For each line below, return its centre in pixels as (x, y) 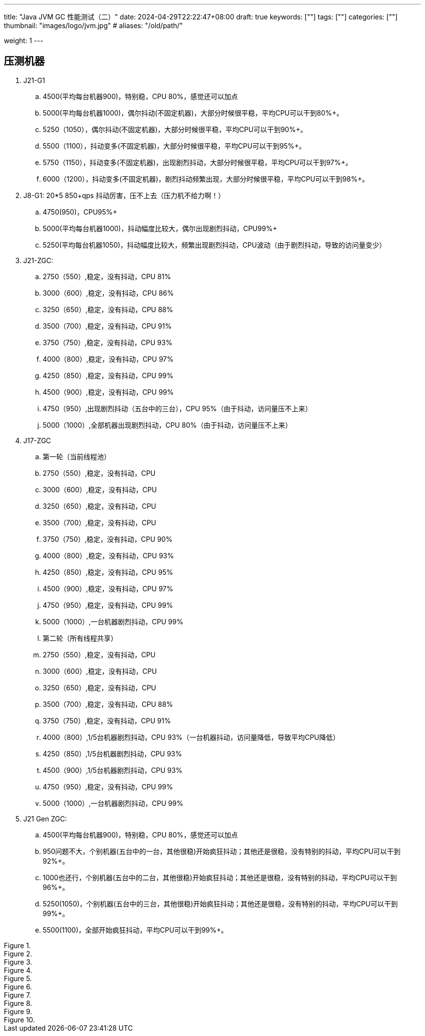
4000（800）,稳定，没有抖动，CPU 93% (108, 555)
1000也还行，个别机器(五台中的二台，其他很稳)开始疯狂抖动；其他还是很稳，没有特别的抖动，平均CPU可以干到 (220, 877)
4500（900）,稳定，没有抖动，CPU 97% (108, 588)
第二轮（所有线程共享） (80, 638)
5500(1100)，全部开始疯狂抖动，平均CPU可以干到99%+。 (135, 930)
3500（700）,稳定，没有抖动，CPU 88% (108, 704)
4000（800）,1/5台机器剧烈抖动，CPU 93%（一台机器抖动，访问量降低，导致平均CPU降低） (191, 737)
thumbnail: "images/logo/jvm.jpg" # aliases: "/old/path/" (93, 25)
